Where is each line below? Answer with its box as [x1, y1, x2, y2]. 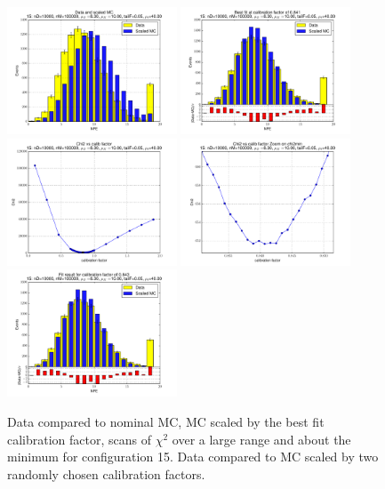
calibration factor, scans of [7, 429, 152, 448]
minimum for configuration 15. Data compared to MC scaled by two [7, 447, 379, 466]
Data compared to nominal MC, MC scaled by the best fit [7, 413, 325, 431]
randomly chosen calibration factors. [7, 464, 205, 483]
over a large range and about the [172, 429, 351, 448]
